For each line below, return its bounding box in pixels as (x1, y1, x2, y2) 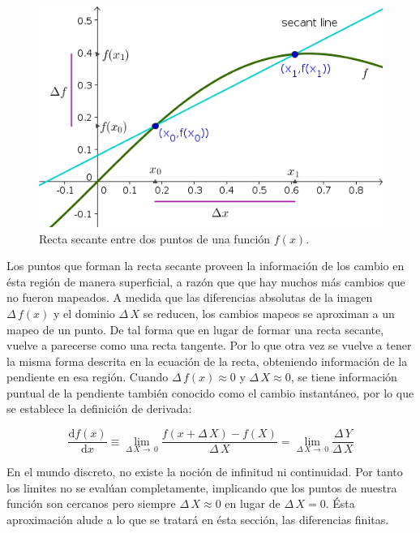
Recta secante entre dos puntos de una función (39, 230, 271, 247)
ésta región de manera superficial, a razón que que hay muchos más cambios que (6, 273, 405, 290)
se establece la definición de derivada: (6, 400, 192, 417)
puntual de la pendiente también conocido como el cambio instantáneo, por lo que (6, 384, 414, 401)
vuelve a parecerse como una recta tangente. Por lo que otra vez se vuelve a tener (6, 337, 412, 354)
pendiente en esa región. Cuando (6, 368, 169, 385)
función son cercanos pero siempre (6, 495, 176, 512)
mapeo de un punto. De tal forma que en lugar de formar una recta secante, (6, 320, 384, 337)
